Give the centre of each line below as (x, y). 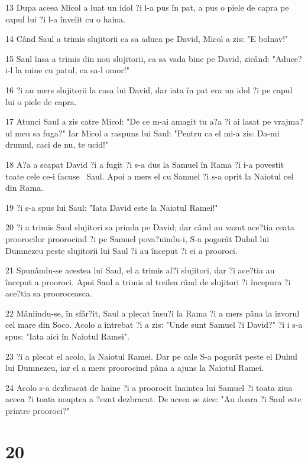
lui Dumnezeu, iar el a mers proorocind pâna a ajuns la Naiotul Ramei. (135, 368)
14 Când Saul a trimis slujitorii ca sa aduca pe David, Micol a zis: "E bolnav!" (147, 39)
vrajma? (288, 121)
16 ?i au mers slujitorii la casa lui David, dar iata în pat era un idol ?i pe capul (149, 89)
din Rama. (24, 188)
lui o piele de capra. (41, 101)
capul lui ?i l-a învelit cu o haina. (66, 19)
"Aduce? (287, 58)
